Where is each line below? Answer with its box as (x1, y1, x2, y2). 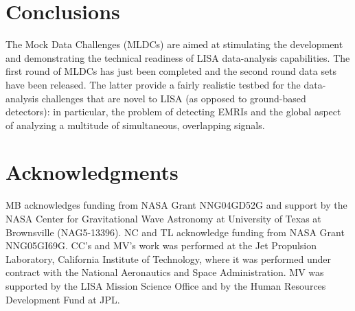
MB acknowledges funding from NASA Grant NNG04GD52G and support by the (5, 198, 347, 212)
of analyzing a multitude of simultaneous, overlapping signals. (5, 117, 265, 132)
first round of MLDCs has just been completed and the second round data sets (5, 64, 337, 78)
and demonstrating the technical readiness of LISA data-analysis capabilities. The (5, 50, 350, 65)
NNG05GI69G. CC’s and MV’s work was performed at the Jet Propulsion (5, 238, 317, 253)
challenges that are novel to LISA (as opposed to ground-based (41, 91, 306, 105)
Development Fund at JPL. (5, 292, 120, 306)
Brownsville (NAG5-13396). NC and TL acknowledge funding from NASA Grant (5, 224, 345, 239)
